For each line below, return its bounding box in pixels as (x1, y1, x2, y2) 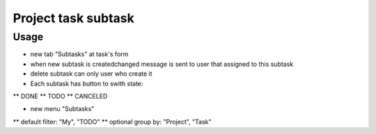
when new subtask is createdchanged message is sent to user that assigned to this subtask (30, 60, 294, 68)
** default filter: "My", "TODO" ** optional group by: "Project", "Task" (13, 117, 212, 126)
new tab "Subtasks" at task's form (30, 50, 129, 58)
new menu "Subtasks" (30, 105, 95, 113)
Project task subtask (13, 10, 135, 26)
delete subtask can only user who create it (30, 69, 152, 78)
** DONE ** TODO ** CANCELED (13, 92, 108, 100)
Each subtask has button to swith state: (30, 79, 143, 87)
